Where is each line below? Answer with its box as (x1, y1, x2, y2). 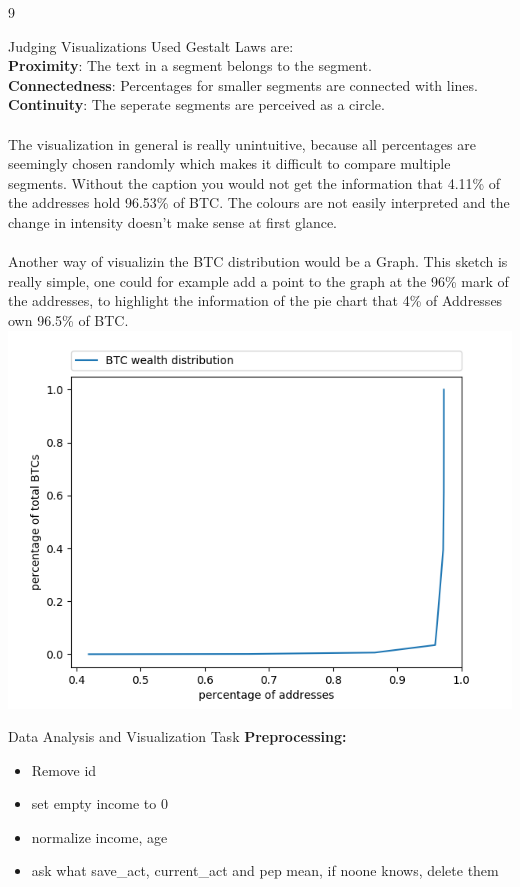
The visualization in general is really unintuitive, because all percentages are (8, 133, 476, 154)
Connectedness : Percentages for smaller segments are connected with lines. (8, 74, 478, 95)
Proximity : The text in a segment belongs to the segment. (8, 55, 372, 76)
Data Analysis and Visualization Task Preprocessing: (8, 726, 347, 747)
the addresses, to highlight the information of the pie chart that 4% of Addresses (8, 290, 503, 311)
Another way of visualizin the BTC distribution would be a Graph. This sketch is (8, 251, 508, 272)
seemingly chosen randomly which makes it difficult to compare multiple (8, 153, 451, 174)
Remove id (31, 759, 97, 780)
